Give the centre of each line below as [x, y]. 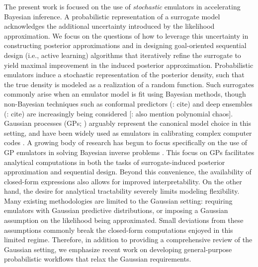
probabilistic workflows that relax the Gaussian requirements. [98, 259]
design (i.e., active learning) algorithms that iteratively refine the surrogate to [123, 55]
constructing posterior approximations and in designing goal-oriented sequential [125, 45]
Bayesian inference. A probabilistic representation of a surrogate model [112, 16]
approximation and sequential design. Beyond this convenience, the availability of [128, 172]
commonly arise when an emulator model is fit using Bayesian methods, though [125, 94]
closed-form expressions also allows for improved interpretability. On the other [123, 181]
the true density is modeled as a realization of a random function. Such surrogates [129, 84]
